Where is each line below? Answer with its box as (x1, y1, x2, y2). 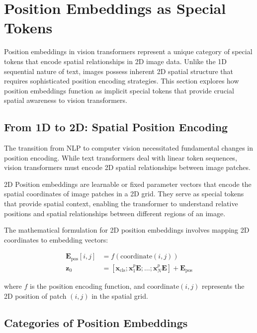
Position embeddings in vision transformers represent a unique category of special (4, 46, 253, 57)
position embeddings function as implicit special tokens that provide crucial (4, 85, 234, 95)
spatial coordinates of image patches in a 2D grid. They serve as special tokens (4, 188, 244, 199)
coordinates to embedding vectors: (4, 234, 108, 245)
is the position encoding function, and (30, 281, 145, 291)
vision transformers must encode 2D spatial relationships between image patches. (4, 162, 251, 172)
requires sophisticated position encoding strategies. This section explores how (4, 76, 239, 86)
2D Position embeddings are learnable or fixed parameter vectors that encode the (4, 178, 252, 189)
